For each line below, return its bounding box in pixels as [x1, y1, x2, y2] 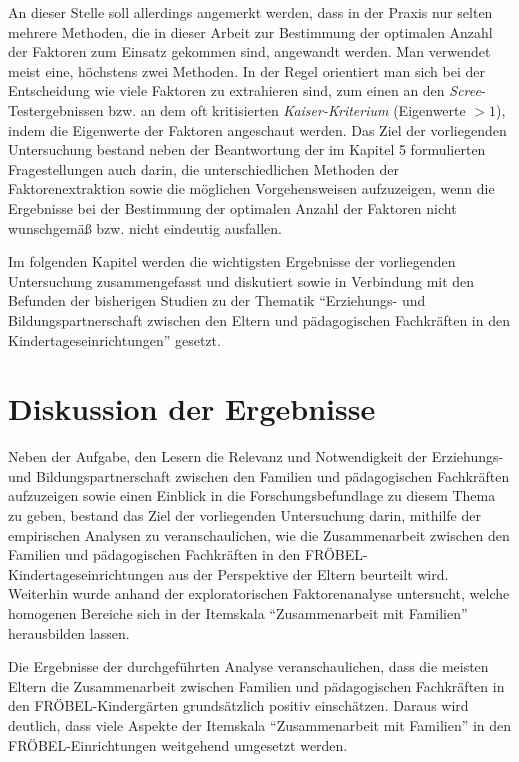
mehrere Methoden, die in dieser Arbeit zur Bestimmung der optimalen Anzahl [8, 21, 493, 42]
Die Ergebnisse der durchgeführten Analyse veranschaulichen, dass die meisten [8, 656, 489, 677]
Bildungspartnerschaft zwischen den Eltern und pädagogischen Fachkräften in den [8, 309, 510, 330]
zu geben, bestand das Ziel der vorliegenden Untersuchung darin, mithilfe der [8, 505, 481, 525]
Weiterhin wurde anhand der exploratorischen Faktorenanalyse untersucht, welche [8, 583, 510, 604]
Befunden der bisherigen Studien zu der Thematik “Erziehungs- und [8, 290, 426, 311]
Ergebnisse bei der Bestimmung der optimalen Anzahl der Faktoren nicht [8, 197, 457, 218]
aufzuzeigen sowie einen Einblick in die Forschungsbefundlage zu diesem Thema [8, 485, 496, 506]
